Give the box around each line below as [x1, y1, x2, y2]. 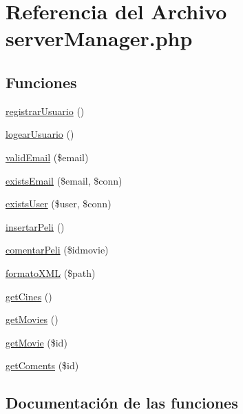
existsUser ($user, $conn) [6, 196, 112, 211]
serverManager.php [6, 24, 193, 52]
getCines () [6, 289, 52, 303]
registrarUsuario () [6, 103, 85, 118]
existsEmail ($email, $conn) [6, 173, 123, 187]
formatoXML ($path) [6, 265, 96, 280]
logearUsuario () [6, 127, 74, 141]
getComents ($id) [6, 358, 79, 373]
